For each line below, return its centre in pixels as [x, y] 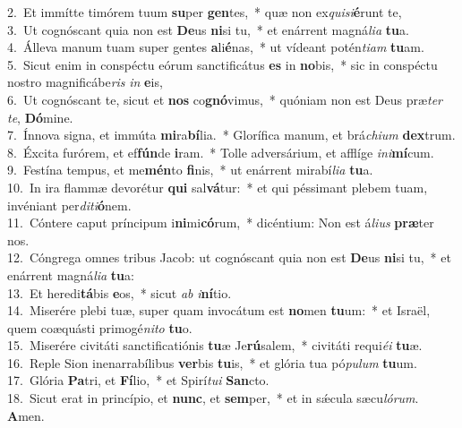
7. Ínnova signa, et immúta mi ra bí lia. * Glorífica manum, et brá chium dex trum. [231, 135]
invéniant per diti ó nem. [69, 205]
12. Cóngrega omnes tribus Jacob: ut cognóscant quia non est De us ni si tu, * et [229, 257]
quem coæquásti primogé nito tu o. [100, 327]
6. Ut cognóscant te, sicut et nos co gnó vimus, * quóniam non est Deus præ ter [225, 99]
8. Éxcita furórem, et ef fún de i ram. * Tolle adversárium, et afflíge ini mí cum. [221, 152]
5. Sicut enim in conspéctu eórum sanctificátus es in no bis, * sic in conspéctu [222, 64]
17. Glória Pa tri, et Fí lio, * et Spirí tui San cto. [138, 380]
